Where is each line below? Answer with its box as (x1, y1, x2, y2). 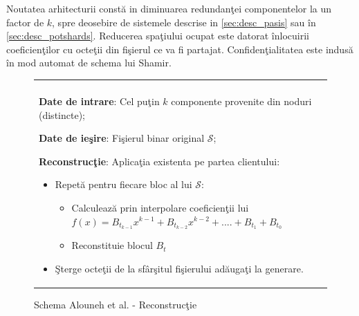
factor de (6, 15, 44, 29)
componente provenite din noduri (171, 93, 312, 108)
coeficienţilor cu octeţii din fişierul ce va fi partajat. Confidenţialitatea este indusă (6, 41, 353, 56)
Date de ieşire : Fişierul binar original (39, 131, 205, 145)
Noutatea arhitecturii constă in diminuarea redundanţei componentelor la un (6, 1, 332, 15)
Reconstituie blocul (71, 238, 153, 252)
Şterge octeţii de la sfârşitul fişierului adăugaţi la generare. (55, 261, 304, 275)
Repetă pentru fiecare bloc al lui (55, 177, 192, 192)
